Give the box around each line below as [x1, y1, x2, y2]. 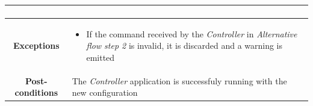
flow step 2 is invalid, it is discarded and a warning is [86, 39, 283, 52]
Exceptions [13, 39, 60, 52]
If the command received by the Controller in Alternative [86, 27, 297, 40]
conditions [14, 86, 58, 99]
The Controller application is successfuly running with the [72, 74, 287, 87]
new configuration [72, 86, 138, 99]
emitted [86, 51, 115, 63]
